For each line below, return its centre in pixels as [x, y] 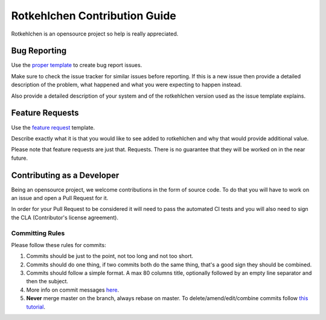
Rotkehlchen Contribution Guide [94, 16]
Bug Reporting [39, 51]
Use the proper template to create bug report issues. [77, 65]
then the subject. [47, 281]
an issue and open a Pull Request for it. [60, 198]
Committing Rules [38, 233]
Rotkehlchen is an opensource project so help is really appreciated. [95, 34]
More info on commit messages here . [73, 290]
